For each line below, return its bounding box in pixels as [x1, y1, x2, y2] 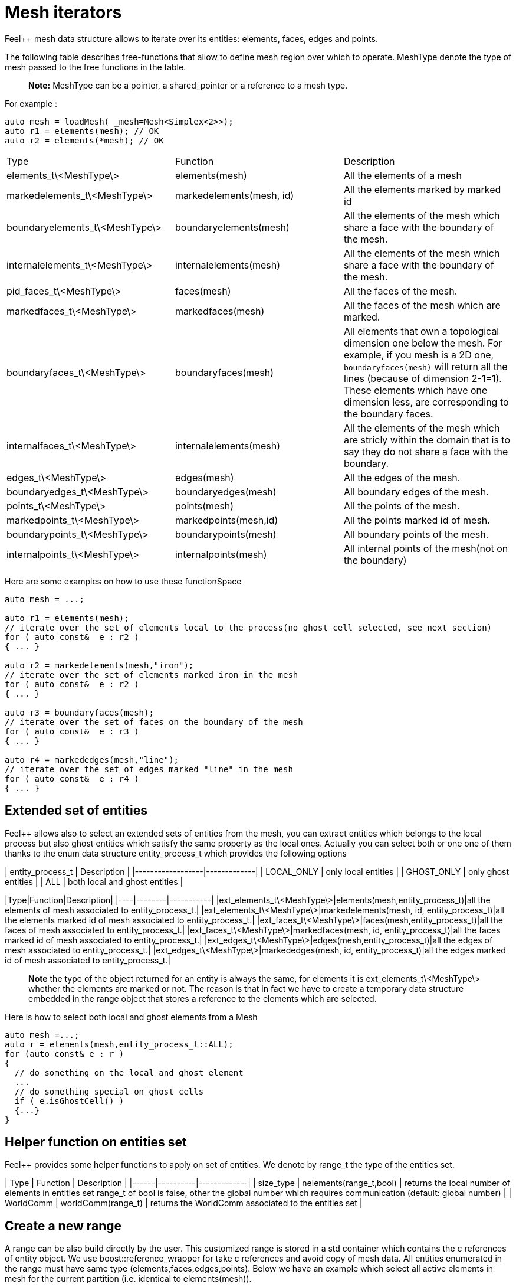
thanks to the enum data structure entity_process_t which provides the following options [5, 848, 347, 858]
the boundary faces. [343, 407, 433, 420]
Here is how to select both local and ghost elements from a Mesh [5, 1011, 258, 1022]
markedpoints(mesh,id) [175, 514, 278, 526]
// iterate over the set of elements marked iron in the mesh [5, 669, 298, 680]
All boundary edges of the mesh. [343, 485, 489, 498]
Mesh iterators [5, 2, 122, 22]
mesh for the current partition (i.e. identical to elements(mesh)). [5, 1273, 252, 1284]
